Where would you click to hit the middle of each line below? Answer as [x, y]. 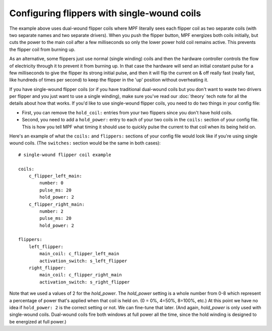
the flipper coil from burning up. [42, 49]
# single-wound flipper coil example [65, 155]
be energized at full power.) [38, 321]
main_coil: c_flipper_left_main [79, 254]
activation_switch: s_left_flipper [83, 261]
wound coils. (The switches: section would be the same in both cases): [85, 143]
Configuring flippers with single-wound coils [105, 13]
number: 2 [52, 211]
